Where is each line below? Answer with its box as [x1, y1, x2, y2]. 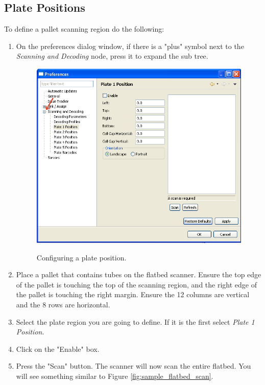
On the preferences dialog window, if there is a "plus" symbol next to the [16, 40, 244, 51]
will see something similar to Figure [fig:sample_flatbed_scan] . [16, 370, 213, 381]
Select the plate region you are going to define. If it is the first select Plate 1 [16, 316, 255, 327]
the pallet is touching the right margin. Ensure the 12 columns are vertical [16, 289, 250, 300]
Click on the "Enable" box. [16, 343, 100, 354]
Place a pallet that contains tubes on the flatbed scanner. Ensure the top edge [16, 269, 261, 280]
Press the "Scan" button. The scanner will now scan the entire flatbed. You [16, 360, 251, 371]
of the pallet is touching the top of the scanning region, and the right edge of [16, 279, 257, 290]
